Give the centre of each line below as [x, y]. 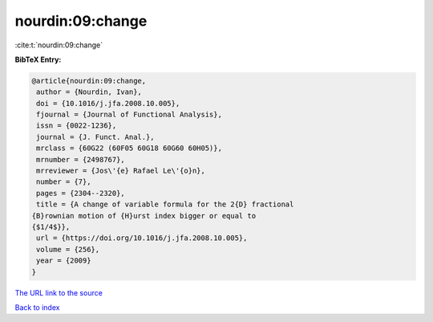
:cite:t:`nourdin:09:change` [59, 45]
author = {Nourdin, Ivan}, [89, 92]
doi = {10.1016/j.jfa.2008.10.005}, [108, 103]
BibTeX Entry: [38, 59]
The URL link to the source [59, 292]
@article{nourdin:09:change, [89, 81]
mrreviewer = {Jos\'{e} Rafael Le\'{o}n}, [121, 171]
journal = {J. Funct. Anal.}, [96, 137]
